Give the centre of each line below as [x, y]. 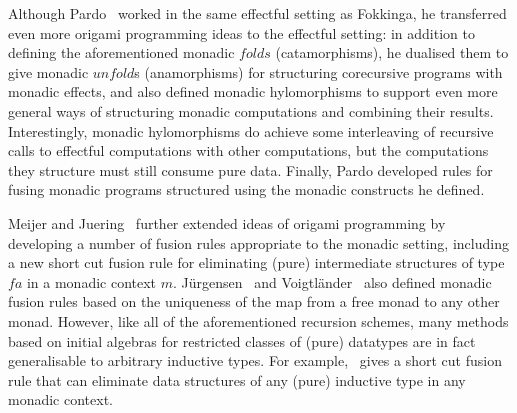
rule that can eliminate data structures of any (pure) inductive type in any [237, 379]
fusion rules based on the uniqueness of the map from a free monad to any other [254, 301]
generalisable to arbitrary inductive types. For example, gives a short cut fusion [255, 360]
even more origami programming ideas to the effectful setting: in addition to [241, 32]
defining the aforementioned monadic [121, 52]
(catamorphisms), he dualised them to [392, 52]
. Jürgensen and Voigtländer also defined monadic [332, 281]
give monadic [48, 71]
